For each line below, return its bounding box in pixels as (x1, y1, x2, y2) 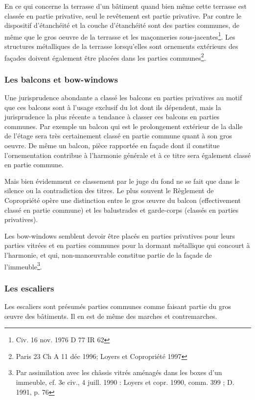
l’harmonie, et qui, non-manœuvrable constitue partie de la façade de (4, 250, 212, 260)
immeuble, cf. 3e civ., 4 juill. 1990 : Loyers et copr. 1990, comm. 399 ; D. (16, 377, 234, 387)
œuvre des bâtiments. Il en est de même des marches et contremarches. (4, 311, 217, 321)
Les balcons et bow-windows (4, 73, 118, 85)
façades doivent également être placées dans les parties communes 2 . (4, 51, 206, 63)
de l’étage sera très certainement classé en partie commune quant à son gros (4, 131, 232, 141)
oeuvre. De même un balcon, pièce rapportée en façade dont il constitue (4, 140, 220, 151)
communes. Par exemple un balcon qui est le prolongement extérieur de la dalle (4, 121, 243, 131)
